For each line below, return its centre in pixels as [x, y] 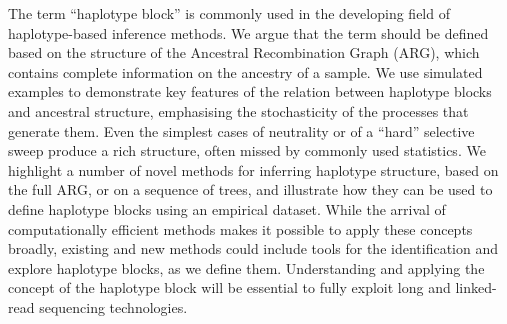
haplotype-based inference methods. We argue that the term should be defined [248, 32]
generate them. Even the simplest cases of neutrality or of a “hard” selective [241, 130]
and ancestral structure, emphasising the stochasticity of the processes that [238, 110]
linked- [476, 287]
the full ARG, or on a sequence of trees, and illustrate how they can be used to [250, 189]
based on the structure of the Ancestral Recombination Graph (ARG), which [244, 52]
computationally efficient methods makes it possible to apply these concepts [240, 228]
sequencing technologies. [113, 306]
